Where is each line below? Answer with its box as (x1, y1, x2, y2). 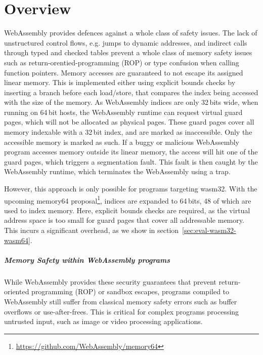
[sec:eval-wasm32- (182, 225, 236, 235)
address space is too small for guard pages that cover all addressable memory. (4, 215, 244, 225)
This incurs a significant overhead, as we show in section (4, 225, 179, 235)
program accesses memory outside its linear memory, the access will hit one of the (4, 146, 258, 157)
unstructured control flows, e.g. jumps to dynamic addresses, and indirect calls (4, 37, 247, 48)
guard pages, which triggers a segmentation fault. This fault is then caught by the (4, 156, 258, 167)
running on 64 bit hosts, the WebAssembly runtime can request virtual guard (4, 106, 243, 117)
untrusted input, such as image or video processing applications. (4, 316, 203, 327)
